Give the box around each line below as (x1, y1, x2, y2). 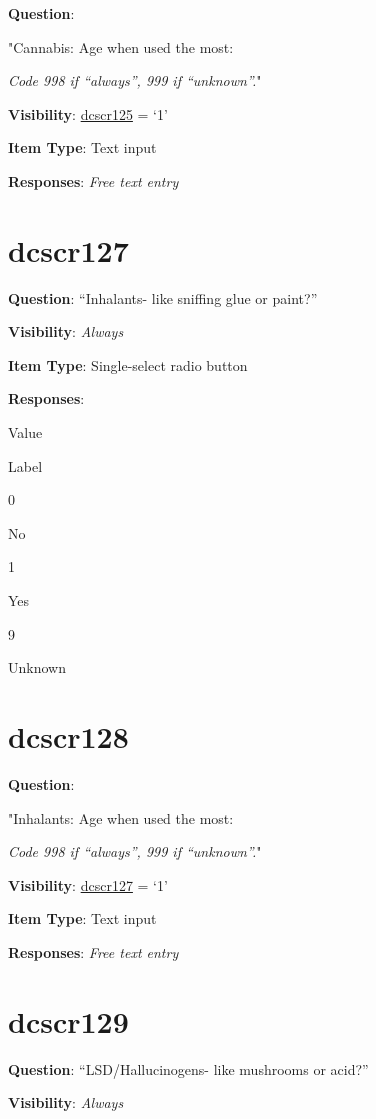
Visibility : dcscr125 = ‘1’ (8, 103, 168, 124)
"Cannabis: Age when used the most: (8, 36, 234, 57)
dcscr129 (8, 1000, 129, 1041)
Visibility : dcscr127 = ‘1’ (8, 874, 168, 895)
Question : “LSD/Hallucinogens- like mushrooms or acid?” (8, 1058, 369, 1079)
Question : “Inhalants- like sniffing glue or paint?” (8, 287, 318, 308)
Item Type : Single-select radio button (8, 354, 248, 375)
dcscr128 (8, 716, 129, 756)
